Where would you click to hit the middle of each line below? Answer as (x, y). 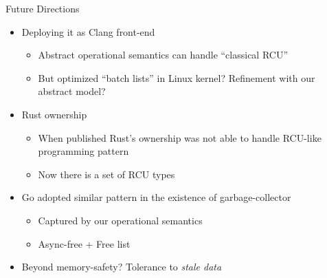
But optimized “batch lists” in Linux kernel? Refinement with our (177, 77)
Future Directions (43, 8)
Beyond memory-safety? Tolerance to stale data (122, 267)
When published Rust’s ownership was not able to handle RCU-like (180, 137)
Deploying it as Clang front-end (88, 31)
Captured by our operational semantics (120, 220)
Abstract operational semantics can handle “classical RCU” (163, 55)
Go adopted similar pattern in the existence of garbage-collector (156, 197)
